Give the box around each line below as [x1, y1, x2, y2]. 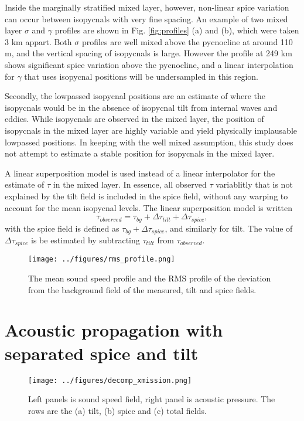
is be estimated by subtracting [31, 234, 140, 246]
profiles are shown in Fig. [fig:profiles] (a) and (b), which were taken [54, 24, 299, 36]
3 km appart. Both [5, 35, 72, 47]
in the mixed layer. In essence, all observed [53, 178, 207, 191]
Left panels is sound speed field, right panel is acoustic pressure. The [28, 393, 275, 405]
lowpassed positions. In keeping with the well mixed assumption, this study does [5, 135, 293, 148]
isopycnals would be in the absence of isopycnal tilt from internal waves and [5, 101, 278, 113]
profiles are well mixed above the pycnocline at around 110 [81, 35, 293, 47]
